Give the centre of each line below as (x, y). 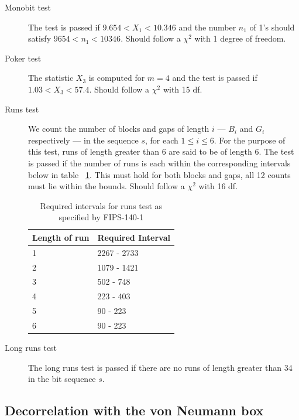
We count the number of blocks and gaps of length (119, 129)
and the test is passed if (215, 78)
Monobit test (28, 7)
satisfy (40, 38)
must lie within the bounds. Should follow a (106, 186)
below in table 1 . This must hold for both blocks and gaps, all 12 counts (159, 174)
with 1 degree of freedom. (240, 38)
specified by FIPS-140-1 (101, 217)
